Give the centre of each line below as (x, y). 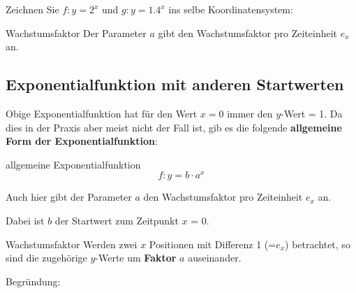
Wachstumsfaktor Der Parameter (76, 33)
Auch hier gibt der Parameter (69, 197)
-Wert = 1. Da (312, 113)
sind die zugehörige (46, 258)
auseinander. (215, 258)
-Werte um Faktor (136, 258)
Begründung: (33, 281)
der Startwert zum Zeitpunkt (117, 221)
